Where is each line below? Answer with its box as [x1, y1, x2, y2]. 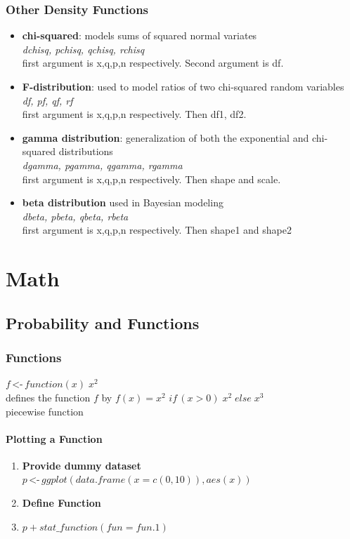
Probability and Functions [6, 312, 200, 333]
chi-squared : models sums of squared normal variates [22, 28, 257, 43]
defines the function [6, 390, 91, 404]
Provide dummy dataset [22, 458, 141, 472]
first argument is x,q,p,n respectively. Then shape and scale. [22, 171, 281, 186]
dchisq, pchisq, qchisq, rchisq [22, 41, 145, 56]
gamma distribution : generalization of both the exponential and [22, 130, 309, 145]
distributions [58, 144, 113, 159]
